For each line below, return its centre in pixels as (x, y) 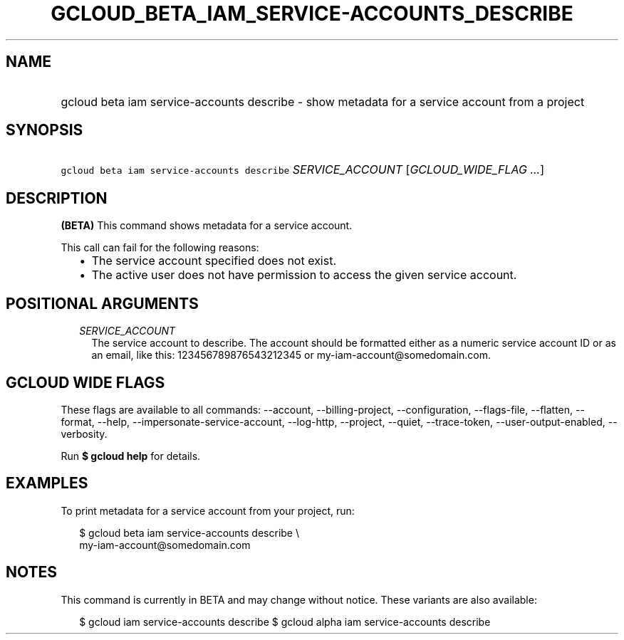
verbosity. (84, 434)
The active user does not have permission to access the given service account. (304, 275)
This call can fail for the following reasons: (160, 248)
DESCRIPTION (57, 198)
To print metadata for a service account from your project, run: (208, 510)
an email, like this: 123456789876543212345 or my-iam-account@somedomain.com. (291, 355)
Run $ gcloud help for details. (131, 456)
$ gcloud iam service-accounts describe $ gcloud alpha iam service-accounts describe (285, 621)
